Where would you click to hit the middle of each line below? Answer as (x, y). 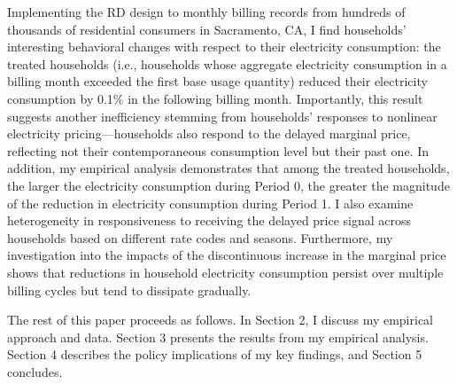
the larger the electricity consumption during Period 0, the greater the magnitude (228, 185)
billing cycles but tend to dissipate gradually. (129, 290)
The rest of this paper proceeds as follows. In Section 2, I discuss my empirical (220, 320)
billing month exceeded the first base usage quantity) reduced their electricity (217, 81)
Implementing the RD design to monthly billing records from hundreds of (206, 12)
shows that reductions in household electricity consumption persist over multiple (225, 272)
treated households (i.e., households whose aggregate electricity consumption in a (227, 63)
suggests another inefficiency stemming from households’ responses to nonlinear (222, 116)
